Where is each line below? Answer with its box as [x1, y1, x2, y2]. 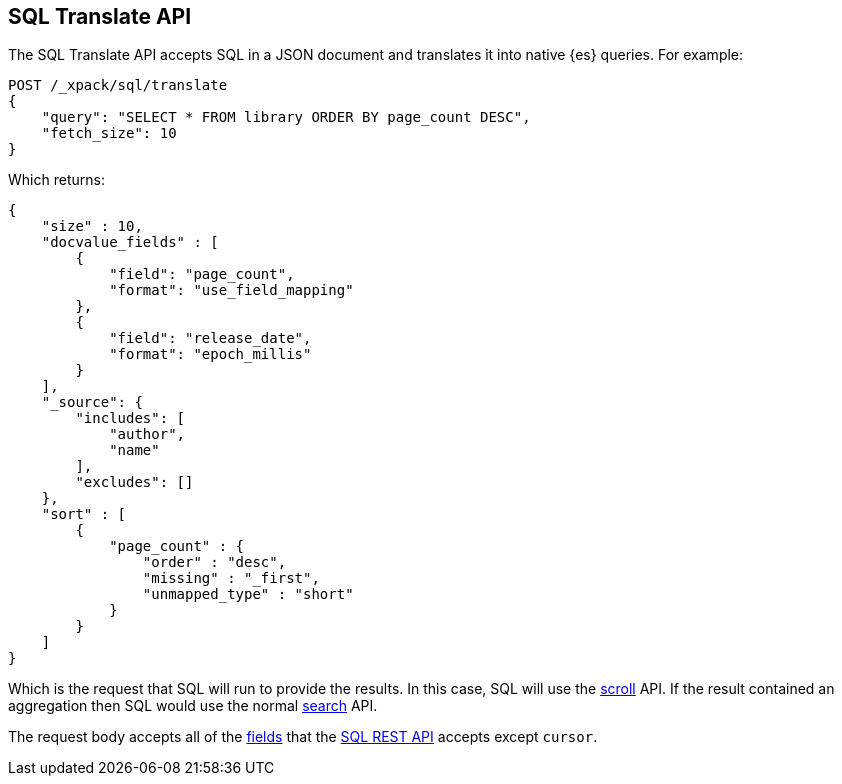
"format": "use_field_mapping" [109, 282, 354, 299]
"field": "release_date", [109, 330, 312, 347]
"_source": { [41, 394, 143, 411]
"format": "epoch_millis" [109, 346, 312, 363]
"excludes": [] [75, 474, 194, 491]
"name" [109, 442, 160, 459]
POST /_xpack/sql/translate [8, 77, 228, 94]
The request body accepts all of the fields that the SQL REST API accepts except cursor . [8, 728, 598, 746]
